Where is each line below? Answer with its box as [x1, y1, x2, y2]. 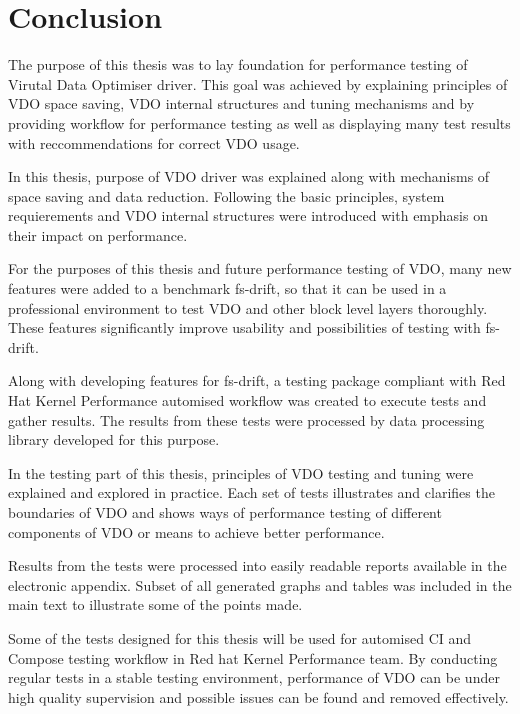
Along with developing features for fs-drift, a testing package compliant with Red [8, 370, 506, 391]
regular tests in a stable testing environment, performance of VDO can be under [8, 667, 500, 688]
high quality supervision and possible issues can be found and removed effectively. [8, 686, 509, 707]
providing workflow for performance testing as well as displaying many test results [8, 112, 511, 133]
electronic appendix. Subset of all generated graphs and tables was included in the [8, 574, 512, 595]
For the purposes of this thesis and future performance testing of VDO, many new [8, 258, 512, 279]
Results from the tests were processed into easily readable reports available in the [8, 555, 507, 576]
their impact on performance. [8, 224, 188, 245]
